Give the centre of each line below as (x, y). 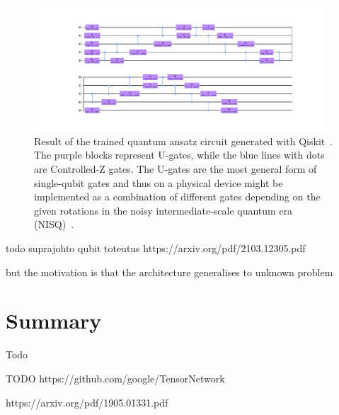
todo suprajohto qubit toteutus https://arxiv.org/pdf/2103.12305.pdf (156, 248)
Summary (54, 320)
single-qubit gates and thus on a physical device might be (159, 182)
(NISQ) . (54, 224)
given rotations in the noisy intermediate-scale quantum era (163, 210)
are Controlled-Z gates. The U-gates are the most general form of (176, 169)
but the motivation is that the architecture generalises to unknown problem (169, 272)
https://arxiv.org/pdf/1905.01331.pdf (87, 402)
